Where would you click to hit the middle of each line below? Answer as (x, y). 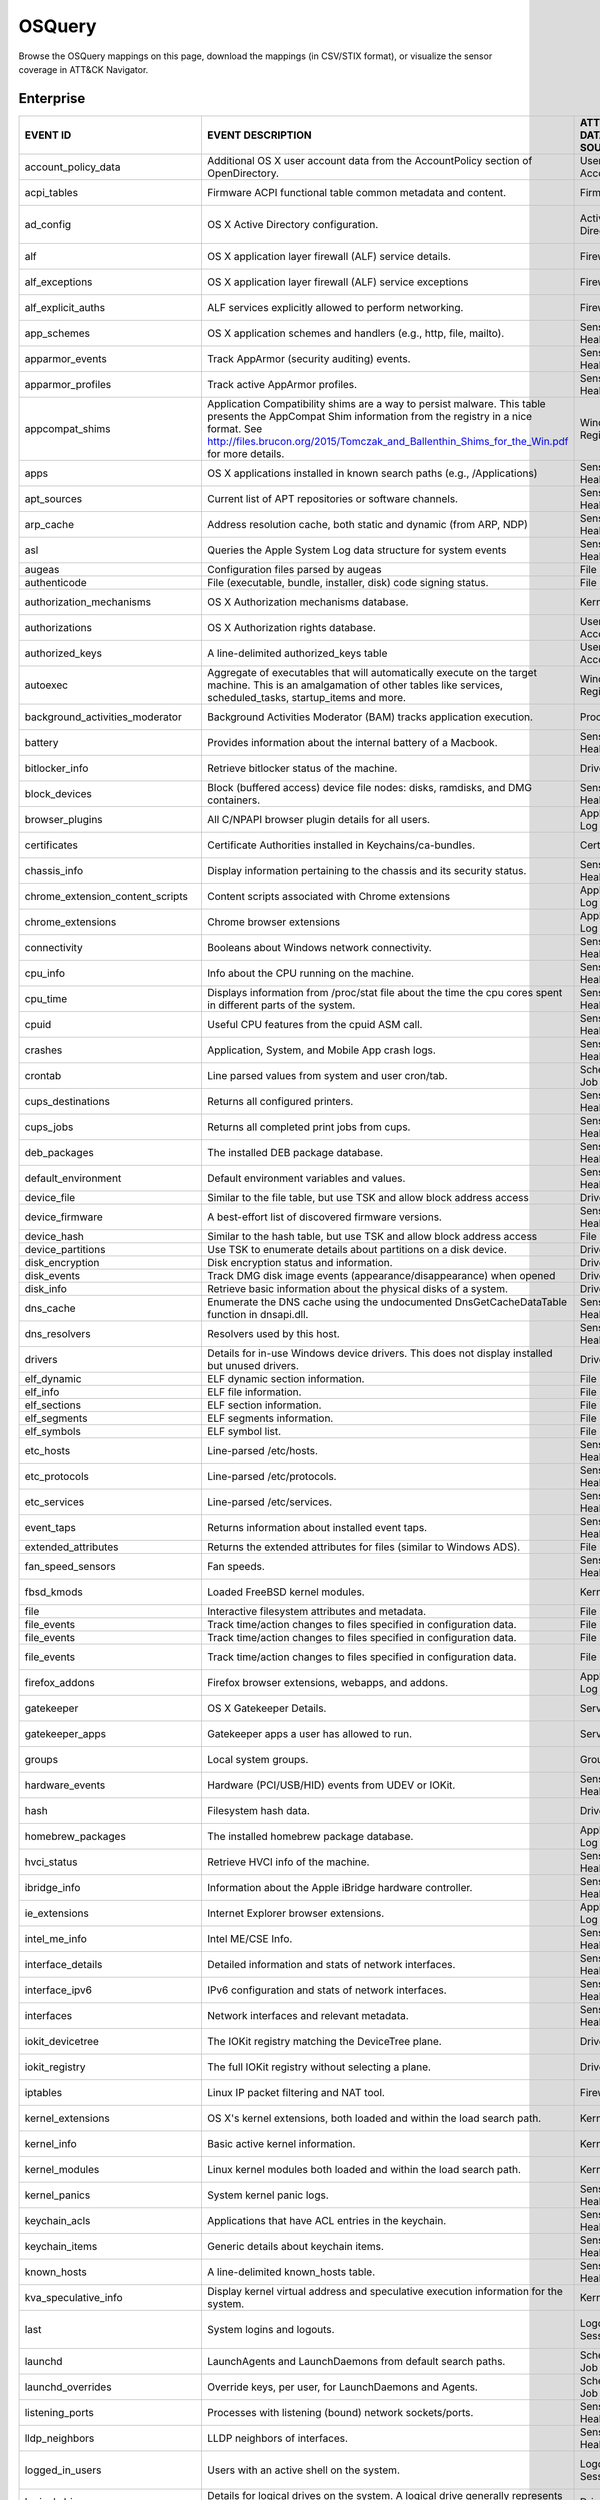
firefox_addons (59, 1682)
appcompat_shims (67, 428)
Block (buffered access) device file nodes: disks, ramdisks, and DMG (369, 787)
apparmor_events (65, 358)
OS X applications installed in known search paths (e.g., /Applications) (372, 473)
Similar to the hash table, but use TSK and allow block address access (372, 1236)
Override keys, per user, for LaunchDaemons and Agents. (342, 2387)
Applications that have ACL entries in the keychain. (326, 2220)
